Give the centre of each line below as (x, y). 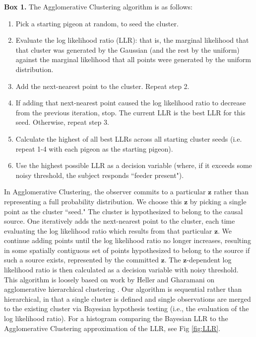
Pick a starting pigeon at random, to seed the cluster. (97, 23)
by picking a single (218, 201)
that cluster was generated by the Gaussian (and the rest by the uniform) (128, 49)
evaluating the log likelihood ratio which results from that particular (108, 230)
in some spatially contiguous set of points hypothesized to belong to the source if (127, 250)
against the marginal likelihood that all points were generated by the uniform (133, 59)
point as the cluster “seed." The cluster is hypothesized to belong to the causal (124, 211)
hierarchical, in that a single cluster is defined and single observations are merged (128, 298)
